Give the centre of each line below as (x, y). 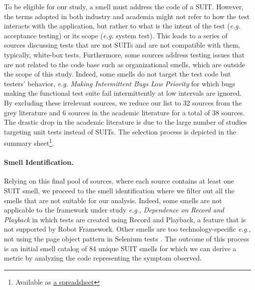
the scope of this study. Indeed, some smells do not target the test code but (117, 74)
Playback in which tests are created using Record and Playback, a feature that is (125, 219)
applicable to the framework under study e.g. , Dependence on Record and (114, 210)
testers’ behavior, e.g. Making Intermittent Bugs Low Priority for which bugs (120, 83)
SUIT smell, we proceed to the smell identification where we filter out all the (119, 190)
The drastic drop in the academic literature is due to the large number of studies (126, 122)
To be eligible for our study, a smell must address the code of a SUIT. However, (124, 6)
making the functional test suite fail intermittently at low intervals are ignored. (123, 93)
